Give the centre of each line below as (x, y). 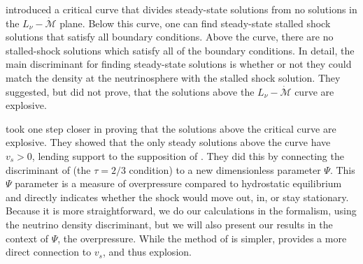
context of (27, 238)
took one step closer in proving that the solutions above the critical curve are (171, 128)
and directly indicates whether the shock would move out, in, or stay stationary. (177, 197)
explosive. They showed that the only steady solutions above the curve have (168, 142)
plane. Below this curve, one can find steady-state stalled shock (195, 23)
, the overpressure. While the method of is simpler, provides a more (202, 238)
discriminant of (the (48, 169)
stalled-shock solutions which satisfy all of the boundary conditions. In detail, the (180, 50)
